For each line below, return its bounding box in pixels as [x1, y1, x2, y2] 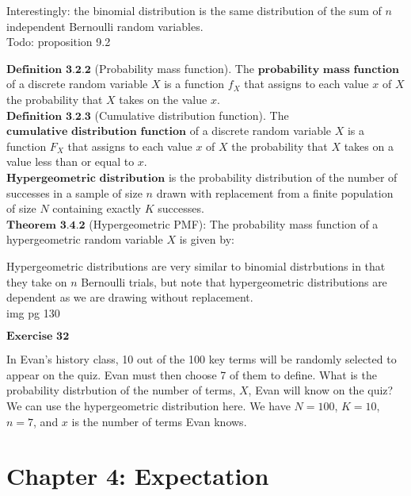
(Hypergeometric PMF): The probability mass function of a [89, 215, 379, 232]
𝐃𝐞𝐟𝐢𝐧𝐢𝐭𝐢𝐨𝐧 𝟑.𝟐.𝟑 [6, 110, 91, 122]
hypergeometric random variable [6, 231, 163, 248]
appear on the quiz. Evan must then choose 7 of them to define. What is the [6, 366, 377, 383]
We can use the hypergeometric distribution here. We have [6, 398, 291, 414]
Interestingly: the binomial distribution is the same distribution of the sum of [6, 2, 382, 18]
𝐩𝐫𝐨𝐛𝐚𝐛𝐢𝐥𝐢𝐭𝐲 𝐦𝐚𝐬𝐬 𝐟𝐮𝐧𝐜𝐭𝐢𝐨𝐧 [257, 63, 400, 75]
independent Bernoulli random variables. [6, 17, 204, 34]
